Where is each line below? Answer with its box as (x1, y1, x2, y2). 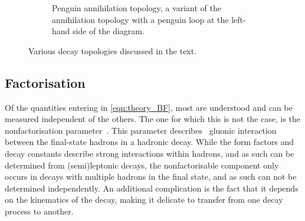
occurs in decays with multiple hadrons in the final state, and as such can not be (5, 170, 297, 183)
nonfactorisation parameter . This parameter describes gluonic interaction (5, 124, 277, 136)
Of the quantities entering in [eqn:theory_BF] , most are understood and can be (5, 101, 293, 113)
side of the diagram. (73, 25, 145, 37)
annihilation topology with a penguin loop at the (52, 13, 229, 25)
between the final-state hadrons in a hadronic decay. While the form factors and (5, 136, 294, 148)
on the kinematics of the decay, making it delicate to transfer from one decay (5, 193, 283, 206)
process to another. (5, 204, 74, 217)
